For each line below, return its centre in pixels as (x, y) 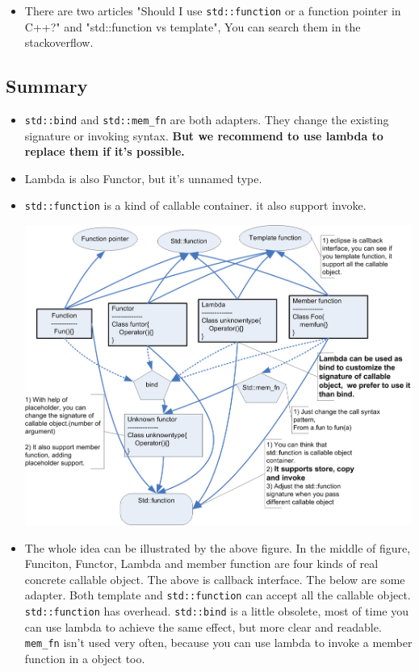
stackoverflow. (59, 42)
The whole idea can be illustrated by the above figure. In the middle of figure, (218, 547)
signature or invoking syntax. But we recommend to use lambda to (204, 135)
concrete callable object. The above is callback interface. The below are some (215, 579)
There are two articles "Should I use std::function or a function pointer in (213, 10)
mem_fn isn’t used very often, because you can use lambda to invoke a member (218, 643)
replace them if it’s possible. (105, 151)
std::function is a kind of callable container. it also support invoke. (195, 205)
